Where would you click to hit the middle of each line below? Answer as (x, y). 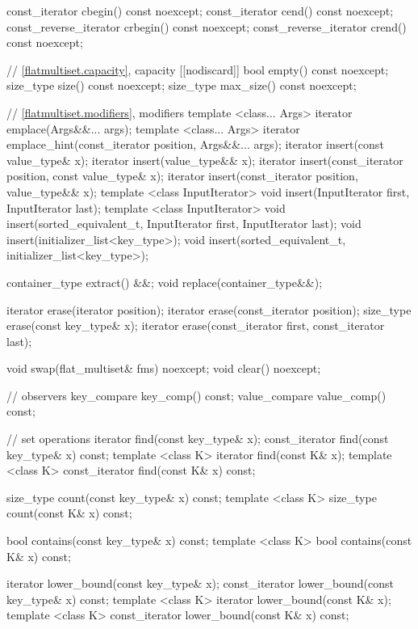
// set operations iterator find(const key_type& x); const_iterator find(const (198, 439)
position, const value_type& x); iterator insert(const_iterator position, (182, 176)
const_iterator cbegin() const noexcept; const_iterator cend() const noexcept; (200, 11)
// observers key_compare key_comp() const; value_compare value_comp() (196, 395)
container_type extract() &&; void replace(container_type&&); (165, 282)
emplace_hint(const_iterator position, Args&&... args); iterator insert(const (195, 144)
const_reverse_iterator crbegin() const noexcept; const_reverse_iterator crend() (207, 26)
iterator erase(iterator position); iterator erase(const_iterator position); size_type (209, 309)
